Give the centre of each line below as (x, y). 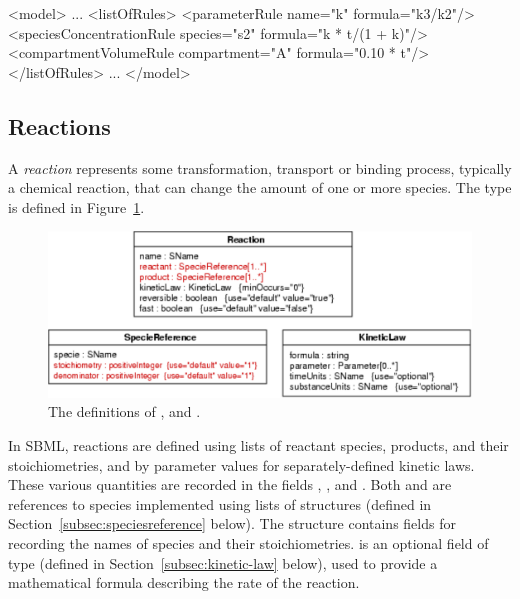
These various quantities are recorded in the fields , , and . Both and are (230, 484)
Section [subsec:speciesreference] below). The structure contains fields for (232, 523)
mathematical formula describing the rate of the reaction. (184, 582)
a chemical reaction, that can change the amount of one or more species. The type (260, 187)
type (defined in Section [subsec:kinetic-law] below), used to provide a (223, 562)
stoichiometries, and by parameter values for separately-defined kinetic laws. (241, 464)
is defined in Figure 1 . (76, 206)
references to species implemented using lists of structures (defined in (220, 503)
